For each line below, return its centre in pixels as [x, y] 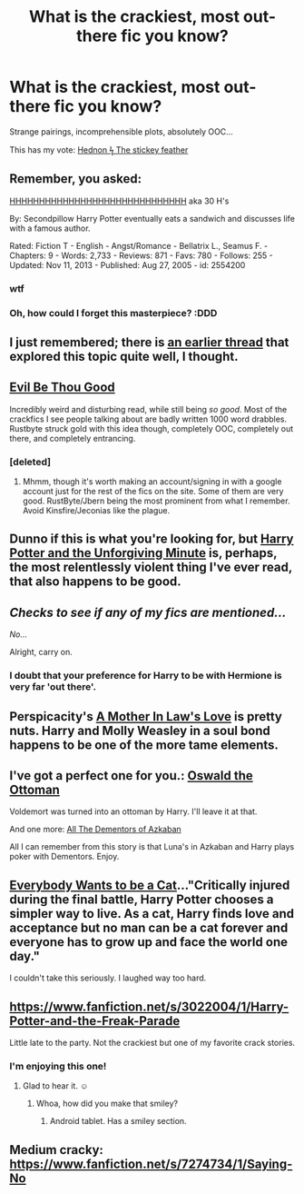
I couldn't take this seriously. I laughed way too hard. [108, 978]
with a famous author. [50, 228]
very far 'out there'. [53, 687]
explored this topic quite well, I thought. [124, 356]
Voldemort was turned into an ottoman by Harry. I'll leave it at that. [133, 811]
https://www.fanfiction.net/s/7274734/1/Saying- [151, 1164]
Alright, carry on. [41, 652]
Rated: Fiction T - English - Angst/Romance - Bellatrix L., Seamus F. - [139, 245]
